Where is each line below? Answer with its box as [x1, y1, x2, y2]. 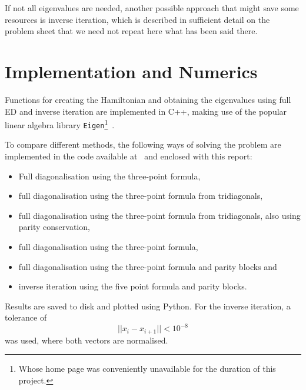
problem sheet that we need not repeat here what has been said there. [5, 25, 258, 37]
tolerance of [5, 311, 47, 324]
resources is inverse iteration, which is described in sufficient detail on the [5, 13, 270, 25]
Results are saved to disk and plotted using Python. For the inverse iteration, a [5, 299, 291, 312]
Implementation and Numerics [5, 59, 258, 83]
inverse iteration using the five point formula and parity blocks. [18, 280, 247, 292]
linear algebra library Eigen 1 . [5, 117, 115, 131]
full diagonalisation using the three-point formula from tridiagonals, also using [18, 209, 301, 221]
